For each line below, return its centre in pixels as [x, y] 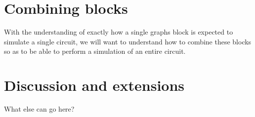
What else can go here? [39, 109]
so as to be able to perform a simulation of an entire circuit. [95, 51]
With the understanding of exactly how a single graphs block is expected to [119, 32]
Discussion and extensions [94, 85]
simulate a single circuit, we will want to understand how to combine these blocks [128, 41]
